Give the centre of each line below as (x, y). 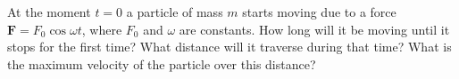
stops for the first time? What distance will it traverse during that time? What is (229, 47)
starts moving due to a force (319, 12)
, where (102, 29)
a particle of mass (175, 12)
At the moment (49, 12)
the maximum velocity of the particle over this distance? (162, 63)
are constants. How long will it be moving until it (314, 29)
